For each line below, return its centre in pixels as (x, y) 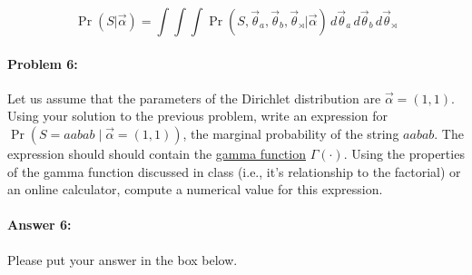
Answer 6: (39, 225)
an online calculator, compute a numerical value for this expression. (195, 189)
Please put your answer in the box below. (123, 259)
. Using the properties (404, 153)
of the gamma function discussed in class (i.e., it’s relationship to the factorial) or (234, 171)
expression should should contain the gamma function (157, 153)
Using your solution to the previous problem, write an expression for (198, 116)
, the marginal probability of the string (291, 133)
